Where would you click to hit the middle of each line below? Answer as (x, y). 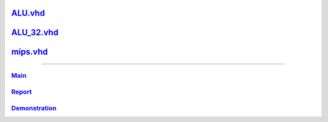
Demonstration (34, 108)
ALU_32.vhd (35, 32)
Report (22, 92)
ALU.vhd (28, 13)
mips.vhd (29, 52)
